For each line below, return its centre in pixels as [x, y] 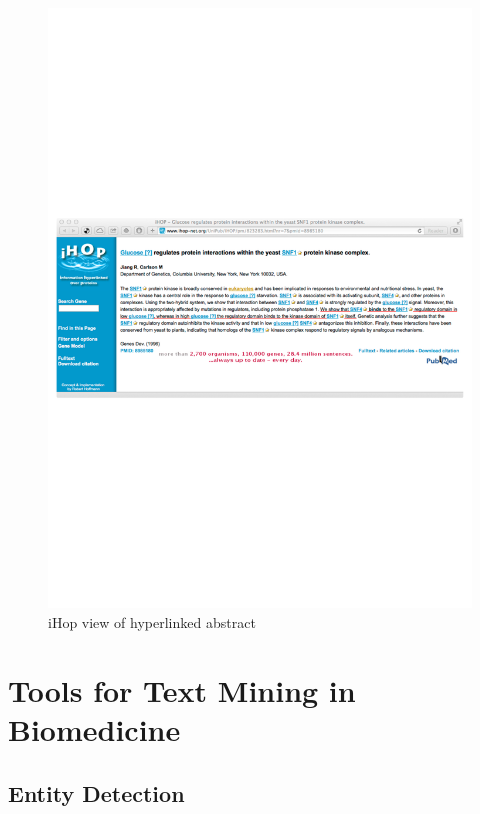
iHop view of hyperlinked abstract [152, 621]
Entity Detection [96, 793]
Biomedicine [94, 729]
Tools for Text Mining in [182, 690]
